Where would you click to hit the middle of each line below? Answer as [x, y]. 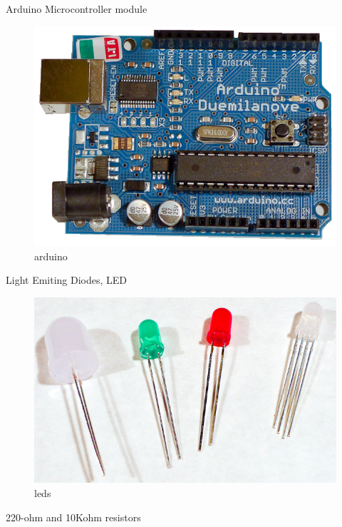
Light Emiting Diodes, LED [67, 280]
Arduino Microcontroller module [77, 9]
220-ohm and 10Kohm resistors [73, 517]
